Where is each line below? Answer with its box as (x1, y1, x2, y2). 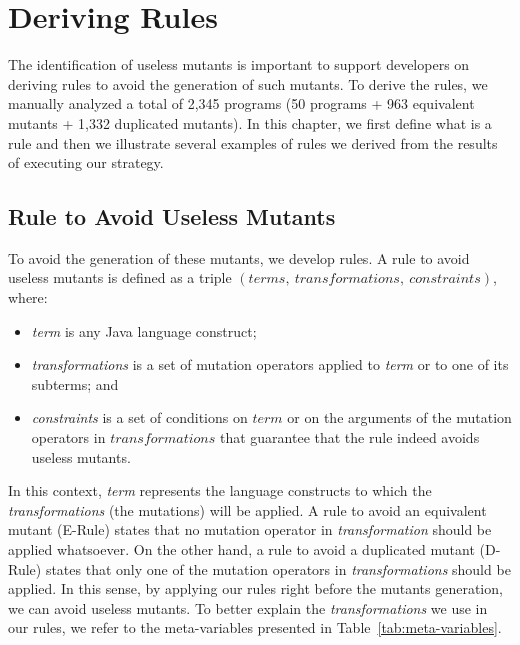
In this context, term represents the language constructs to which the (8, 480, 432, 501)
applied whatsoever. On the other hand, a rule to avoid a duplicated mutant (8, 539, 475, 560)
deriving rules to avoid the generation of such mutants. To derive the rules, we (8, 73, 488, 94)
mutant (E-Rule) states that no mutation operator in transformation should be (8, 519, 492, 540)
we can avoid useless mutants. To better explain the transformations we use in (8, 597, 488, 618)
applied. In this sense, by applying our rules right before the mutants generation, (8, 578, 503, 599)
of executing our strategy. (8, 152, 164, 173)
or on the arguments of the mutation (287, 407, 512, 428)
